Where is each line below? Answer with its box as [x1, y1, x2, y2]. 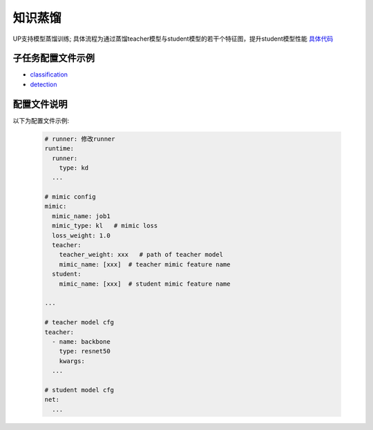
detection [30, 80, 57, 88]
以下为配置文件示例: [12, 116, 70, 124]
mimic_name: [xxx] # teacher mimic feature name [59, 260, 231, 268]
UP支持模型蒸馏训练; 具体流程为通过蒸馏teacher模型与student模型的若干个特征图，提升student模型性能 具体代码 [12, 35, 334, 43]
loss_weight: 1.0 [52, 231, 111, 240]
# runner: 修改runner [44, 135, 115, 143]
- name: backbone [52, 338, 111, 345]
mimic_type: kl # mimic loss [52, 222, 158, 230]
